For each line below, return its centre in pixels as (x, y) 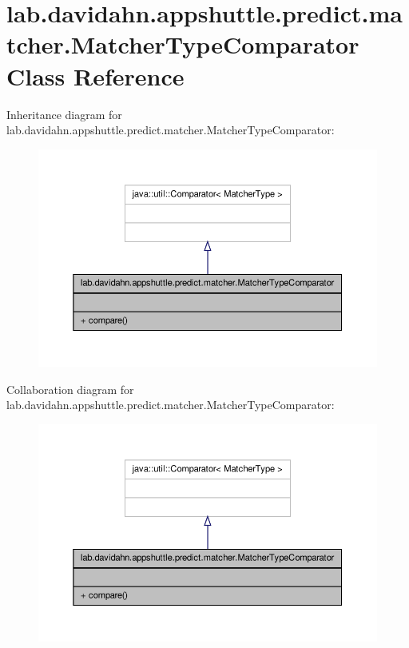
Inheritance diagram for (64, 114)
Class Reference (95, 76)
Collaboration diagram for (70, 389)
